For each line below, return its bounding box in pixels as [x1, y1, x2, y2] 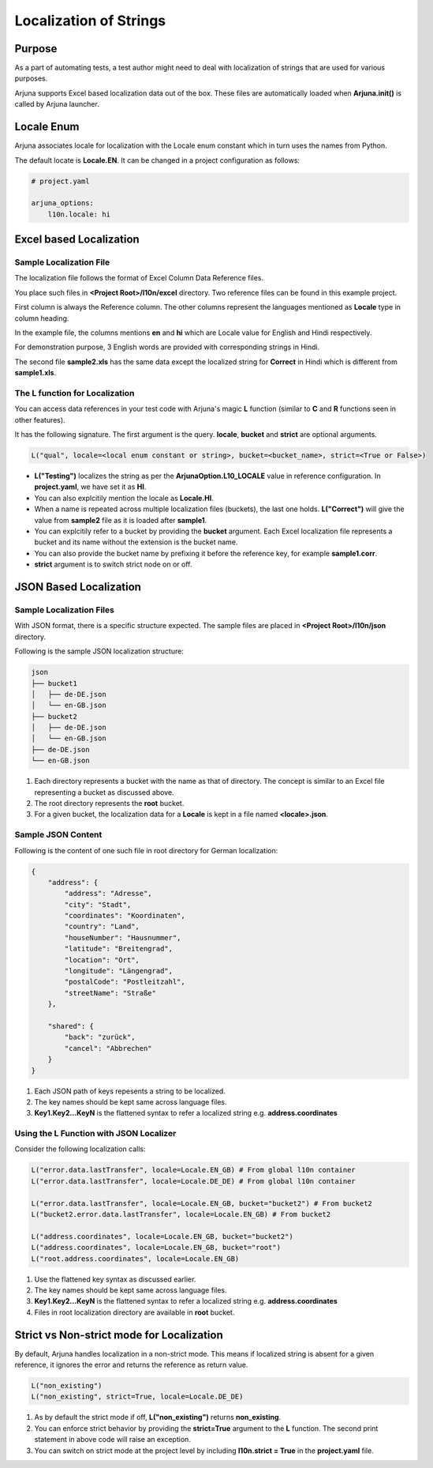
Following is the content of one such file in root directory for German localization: [14, 845, 278, 855]
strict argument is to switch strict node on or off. [34, 559, 192, 569]
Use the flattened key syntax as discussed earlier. [34, 1274, 196, 1284]
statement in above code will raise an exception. [34, 1435, 191, 1444]
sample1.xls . [14, 368, 57, 378]
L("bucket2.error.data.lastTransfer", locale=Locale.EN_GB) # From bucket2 [31, 1210, 331, 1218]
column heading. [14, 313, 69, 323]
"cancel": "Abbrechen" [64, 1044, 153, 1052]
